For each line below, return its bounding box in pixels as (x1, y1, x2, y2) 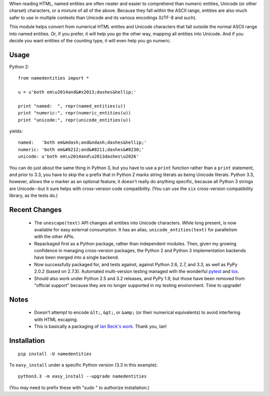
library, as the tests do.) (9, 193, 58, 198)
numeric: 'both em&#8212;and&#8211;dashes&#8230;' (18, 147, 144, 152)
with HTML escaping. (34, 316, 78, 322)
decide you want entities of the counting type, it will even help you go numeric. (9, 37, 171, 43)
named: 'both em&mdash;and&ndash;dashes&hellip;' (18, 140, 147, 145)
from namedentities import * (18, 75, 89, 81)
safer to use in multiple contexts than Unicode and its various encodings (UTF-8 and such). (9, 14, 197, 20)
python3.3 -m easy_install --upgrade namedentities (18, 374, 147, 379)
